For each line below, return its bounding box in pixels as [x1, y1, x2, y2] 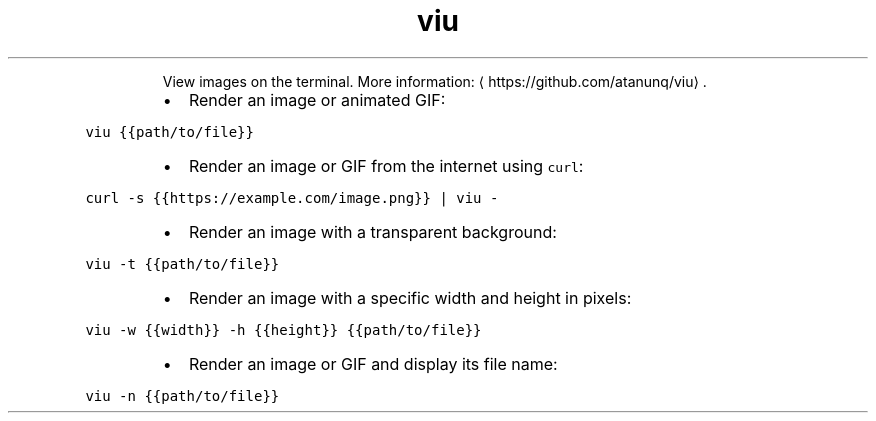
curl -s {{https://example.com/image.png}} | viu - [85, 189, 499, 206]
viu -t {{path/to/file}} [85, 255, 280, 272]
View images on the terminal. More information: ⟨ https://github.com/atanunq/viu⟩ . [162, 72, 707, 90]
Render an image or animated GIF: [188, 89, 446, 110]
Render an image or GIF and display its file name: [188, 353, 558, 374]
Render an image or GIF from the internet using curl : [188, 155, 584, 176]
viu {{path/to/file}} [85, 123, 254, 140]
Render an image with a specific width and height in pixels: [188, 287, 632, 308]
